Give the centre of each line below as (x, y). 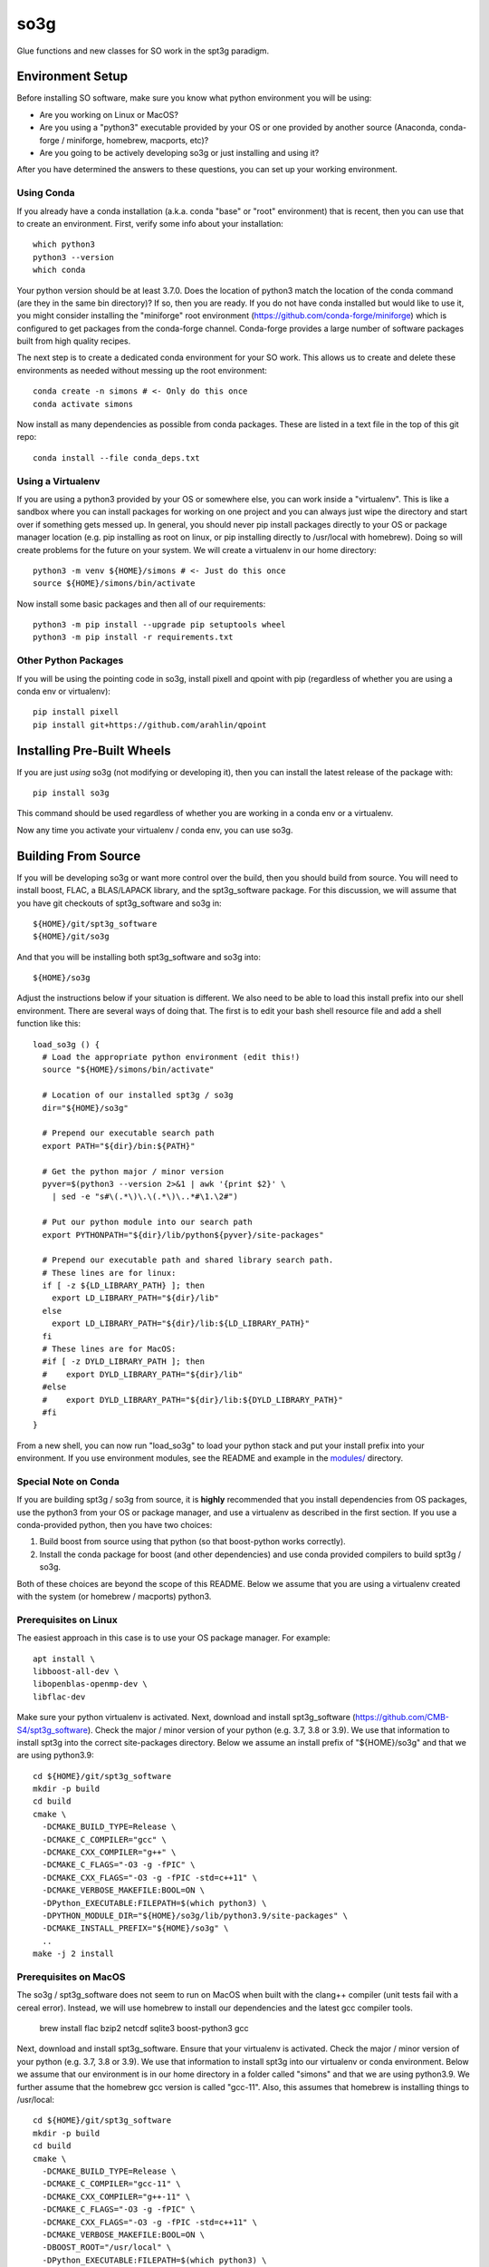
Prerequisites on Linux (67, 1620)
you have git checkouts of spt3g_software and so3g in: (119, 903)
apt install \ (64, 1659)
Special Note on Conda (68, 1481)
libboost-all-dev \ (76, 1671)
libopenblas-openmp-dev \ (91, 1684)
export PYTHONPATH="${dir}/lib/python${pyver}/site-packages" (183, 1235)
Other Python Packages (70, 660)
